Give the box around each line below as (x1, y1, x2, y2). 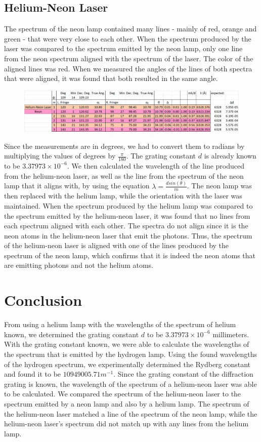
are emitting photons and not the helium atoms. (4, 260, 153, 270)
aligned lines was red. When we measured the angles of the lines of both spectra (4, 63, 252, 73)
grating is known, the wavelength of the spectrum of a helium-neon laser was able (4, 378, 257, 389)
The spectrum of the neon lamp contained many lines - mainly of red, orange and (4, 23, 257, 34)
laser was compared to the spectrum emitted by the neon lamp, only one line (4, 43, 243, 54)
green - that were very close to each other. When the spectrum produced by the (4, 33, 251, 44)
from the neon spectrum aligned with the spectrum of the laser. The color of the (4, 53, 253, 63)
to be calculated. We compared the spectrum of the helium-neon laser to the (4, 388, 241, 399)
